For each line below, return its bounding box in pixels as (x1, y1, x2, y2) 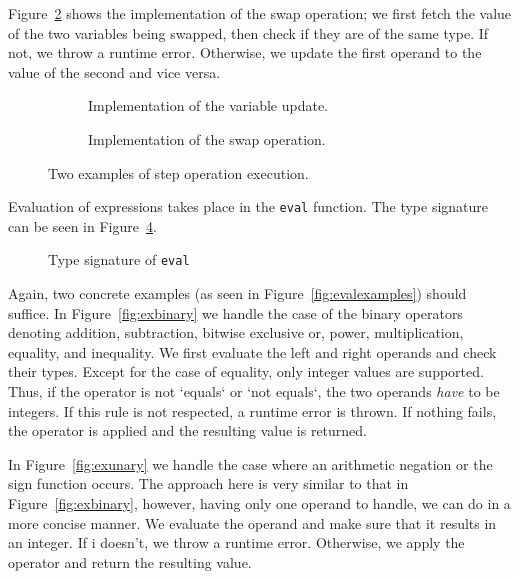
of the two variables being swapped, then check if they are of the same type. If (8, 22, 489, 43)
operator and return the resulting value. (8, 551, 252, 572)
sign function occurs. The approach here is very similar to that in (8, 473, 409, 494)
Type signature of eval (48, 249, 190, 270)
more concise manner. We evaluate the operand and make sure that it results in (8, 512, 497, 533)
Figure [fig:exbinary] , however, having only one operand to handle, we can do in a (8, 493, 511, 513)
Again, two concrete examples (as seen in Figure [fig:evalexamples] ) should (8, 283, 467, 304)
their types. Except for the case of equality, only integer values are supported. (8, 361, 484, 382)
